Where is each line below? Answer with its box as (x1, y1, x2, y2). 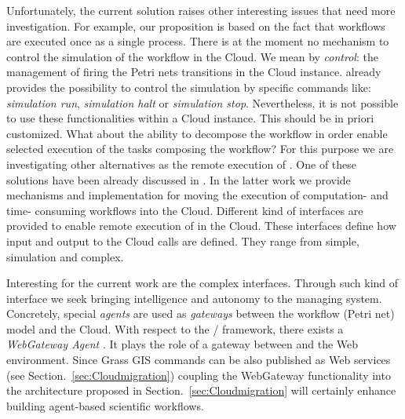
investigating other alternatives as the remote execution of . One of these (6, 155, 357, 172)
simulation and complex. (6, 248, 124, 264)
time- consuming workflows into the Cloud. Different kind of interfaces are (6, 202, 363, 218)
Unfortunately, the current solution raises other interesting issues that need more (6, 2, 396, 18)
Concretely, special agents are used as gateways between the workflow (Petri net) (6, 305, 395, 322)
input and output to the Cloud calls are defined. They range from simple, (6, 232, 359, 249)
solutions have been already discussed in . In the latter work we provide (6, 171, 351, 188)
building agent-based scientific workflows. (6, 397, 204, 414)
